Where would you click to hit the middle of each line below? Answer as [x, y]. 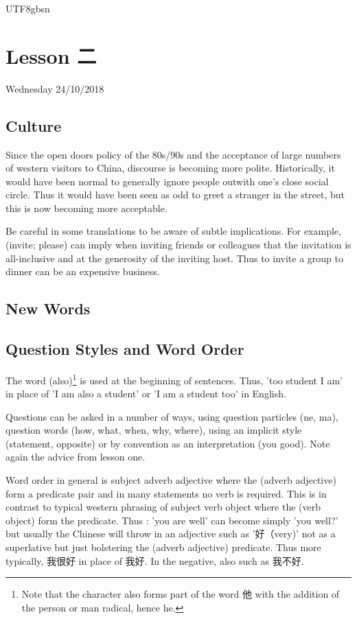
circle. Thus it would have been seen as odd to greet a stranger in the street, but [175, 195]
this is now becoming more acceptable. [87, 208]
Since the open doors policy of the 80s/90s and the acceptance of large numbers [173, 154]
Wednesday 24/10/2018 [55, 88]
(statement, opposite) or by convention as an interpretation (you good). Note [168, 443]
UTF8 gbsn [28, 8]
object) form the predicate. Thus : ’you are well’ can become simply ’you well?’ [172, 520]
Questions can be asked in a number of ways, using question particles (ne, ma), [172, 416]
